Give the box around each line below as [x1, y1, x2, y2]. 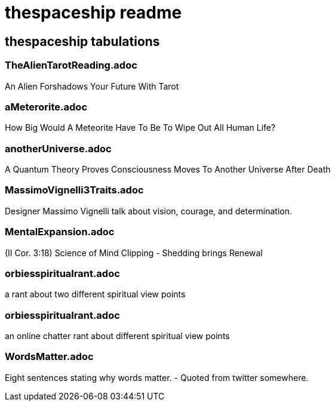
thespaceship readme [5, 2, 182, 23]
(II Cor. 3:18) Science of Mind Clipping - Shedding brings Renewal [5, 247, 263, 258]
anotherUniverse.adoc [5, 142, 112, 155]
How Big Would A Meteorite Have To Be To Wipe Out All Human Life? [5, 122, 276, 133]
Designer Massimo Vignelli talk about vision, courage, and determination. [5, 205, 292, 216]
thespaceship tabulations [5, 33, 160, 49]
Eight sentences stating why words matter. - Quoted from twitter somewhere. [5, 372, 309, 383]
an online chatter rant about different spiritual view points [5, 331, 230, 342]
